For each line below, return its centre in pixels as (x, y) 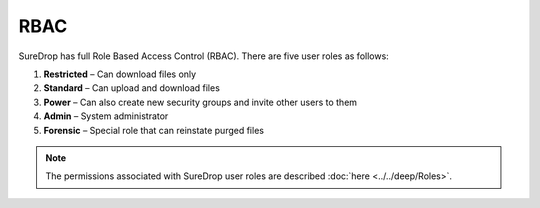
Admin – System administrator (106, 116)
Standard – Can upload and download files (131, 88)
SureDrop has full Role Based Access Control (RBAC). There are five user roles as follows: (203, 56)
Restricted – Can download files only (120, 74)
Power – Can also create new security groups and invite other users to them (200, 102)
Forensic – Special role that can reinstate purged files (154, 130)
